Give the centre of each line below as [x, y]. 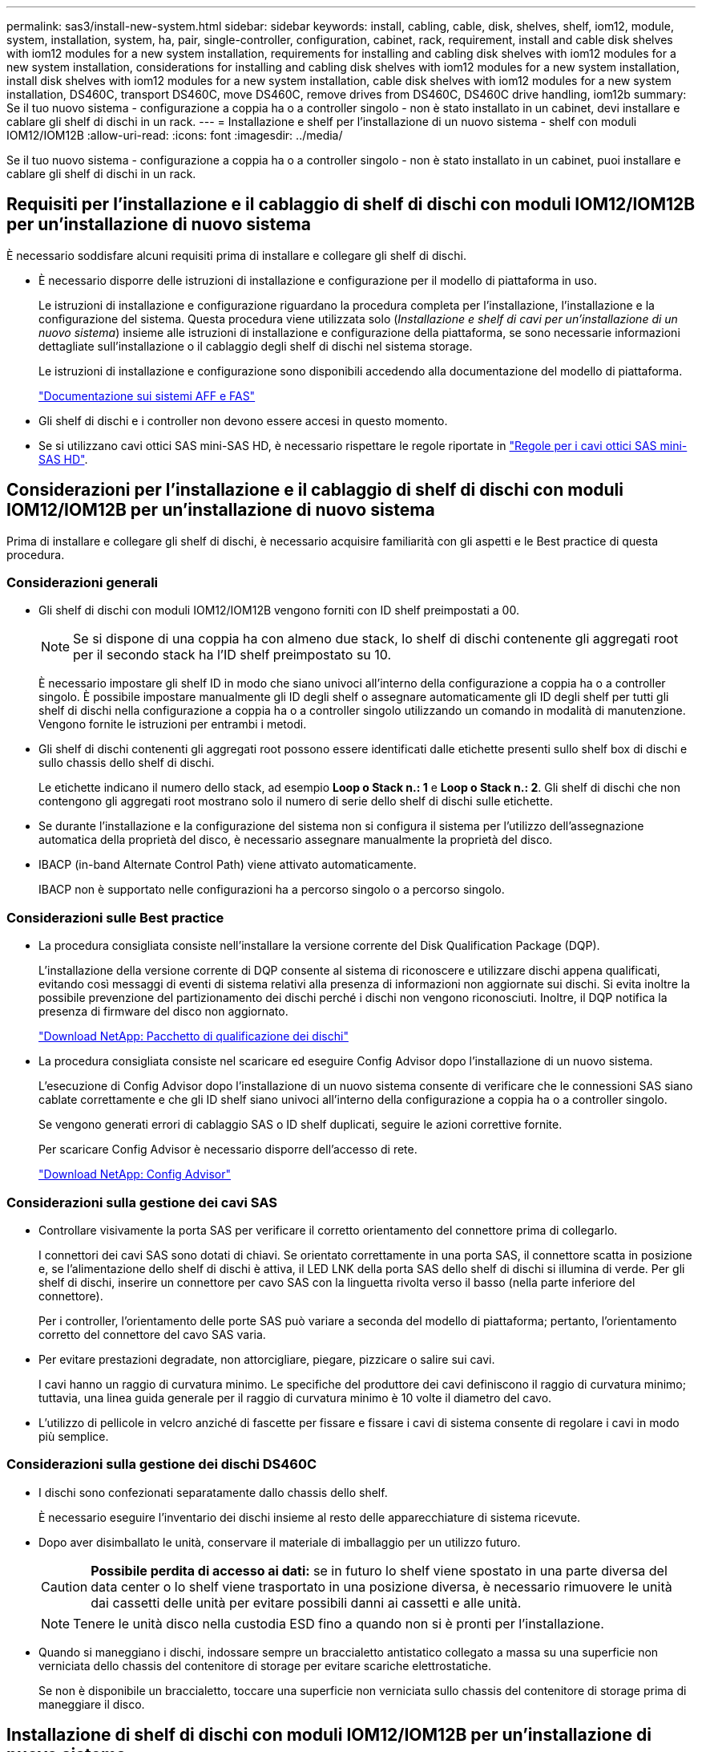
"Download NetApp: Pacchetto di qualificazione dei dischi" [194, 1036]
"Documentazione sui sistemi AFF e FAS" [147, 395]
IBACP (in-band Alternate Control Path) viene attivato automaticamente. [228, 865]
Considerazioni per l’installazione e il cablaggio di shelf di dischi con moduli [315, 490]
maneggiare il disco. [92, 1704]
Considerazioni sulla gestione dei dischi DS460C [162, 1464]
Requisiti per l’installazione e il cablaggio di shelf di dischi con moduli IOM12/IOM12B [351, 205]
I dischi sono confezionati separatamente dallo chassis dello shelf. [213, 1492]
